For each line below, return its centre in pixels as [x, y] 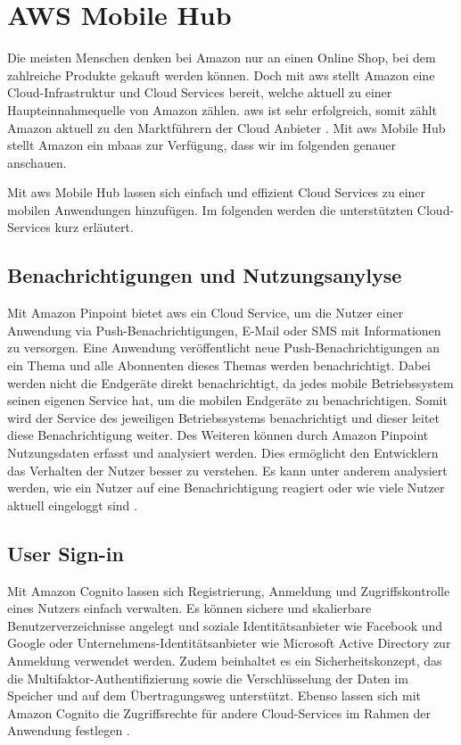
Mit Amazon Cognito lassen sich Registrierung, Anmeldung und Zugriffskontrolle [229, 590]
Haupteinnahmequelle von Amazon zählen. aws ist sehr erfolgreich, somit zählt [222, 109]
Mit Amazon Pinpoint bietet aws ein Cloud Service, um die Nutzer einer [206, 313]
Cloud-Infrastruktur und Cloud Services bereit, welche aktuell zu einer [200, 92]
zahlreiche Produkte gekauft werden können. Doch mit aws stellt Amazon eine [221, 74]
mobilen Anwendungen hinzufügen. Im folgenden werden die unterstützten [210, 209]
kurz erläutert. [94, 227]
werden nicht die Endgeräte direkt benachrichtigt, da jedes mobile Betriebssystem [230, 382]
